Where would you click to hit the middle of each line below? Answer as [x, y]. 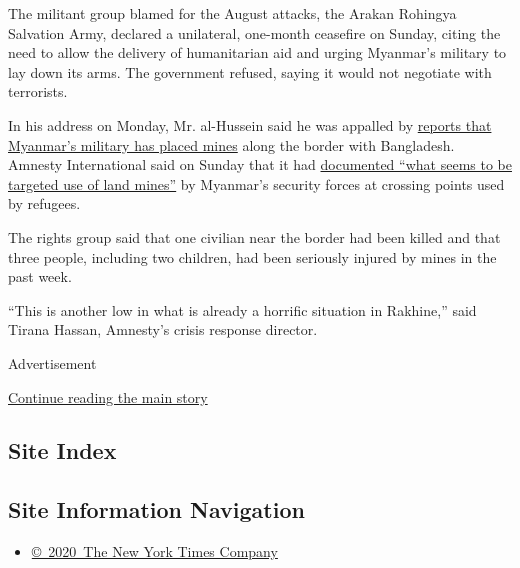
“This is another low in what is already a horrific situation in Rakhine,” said [242, 309]
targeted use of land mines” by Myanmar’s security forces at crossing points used [256, 183]
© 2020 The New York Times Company [154, 551]
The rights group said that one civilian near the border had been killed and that [254, 236]
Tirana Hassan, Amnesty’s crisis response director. [163, 329]
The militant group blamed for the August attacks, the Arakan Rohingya [232, 13]
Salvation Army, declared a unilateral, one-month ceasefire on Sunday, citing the [254, 32]
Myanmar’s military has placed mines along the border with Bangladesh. [231, 144]
